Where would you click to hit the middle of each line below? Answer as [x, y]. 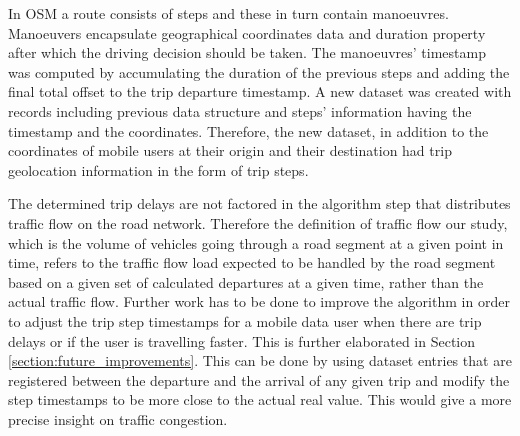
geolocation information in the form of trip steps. [158, 169]
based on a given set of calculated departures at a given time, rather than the [246, 281]
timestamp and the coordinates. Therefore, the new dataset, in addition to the [248, 130]
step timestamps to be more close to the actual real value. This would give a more [260, 399]
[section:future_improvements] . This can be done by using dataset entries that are [260, 360]
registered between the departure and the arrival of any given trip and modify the [259, 379]
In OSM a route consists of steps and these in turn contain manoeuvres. [228, 13]
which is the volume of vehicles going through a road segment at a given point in [256, 242]
